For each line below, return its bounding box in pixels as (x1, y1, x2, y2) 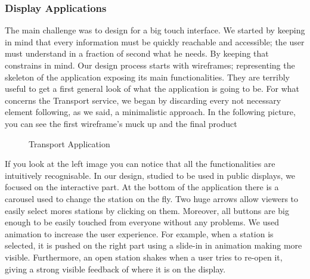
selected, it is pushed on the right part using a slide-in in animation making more (5, 239, 302, 252)
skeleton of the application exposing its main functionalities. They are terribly (5, 70, 290, 83)
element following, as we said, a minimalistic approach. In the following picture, (5, 106, 296, 118)
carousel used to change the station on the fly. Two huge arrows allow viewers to (5, 192, 299, 204)
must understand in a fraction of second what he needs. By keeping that (5, 47, 269, 60)
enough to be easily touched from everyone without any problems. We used (5, 216, 280, 228)
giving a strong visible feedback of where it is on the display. (5, 262, 226, 275)
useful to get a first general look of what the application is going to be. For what (5, 82, 300, 95)
